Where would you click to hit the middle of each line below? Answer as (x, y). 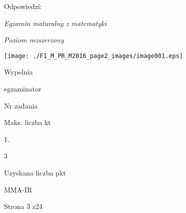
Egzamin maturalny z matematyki (55, 23)
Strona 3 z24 (23, 206)
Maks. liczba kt (27, 122)
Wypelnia (18, 72)
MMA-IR (18, 189)
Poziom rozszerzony (34, 40)
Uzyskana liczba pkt (35, 172)
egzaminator (23, 89)
